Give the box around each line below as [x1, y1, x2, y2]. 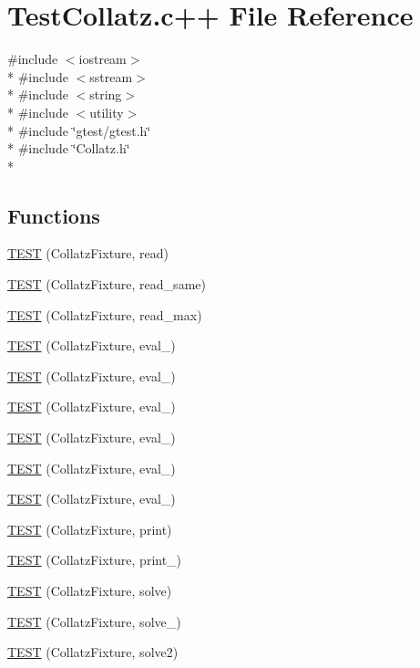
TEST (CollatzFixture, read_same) [7, 275, 206, 294]
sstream [89, 67, 133, 86]
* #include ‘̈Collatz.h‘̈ [7, 139, 130, 158]
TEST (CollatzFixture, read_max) [7, 305, 202, 324]
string [89, 85, 122, 104]
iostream [78, 49, 127, 68]
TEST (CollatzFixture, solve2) [7, 642, 179, 662]
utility [89, 102, 124, 121]
